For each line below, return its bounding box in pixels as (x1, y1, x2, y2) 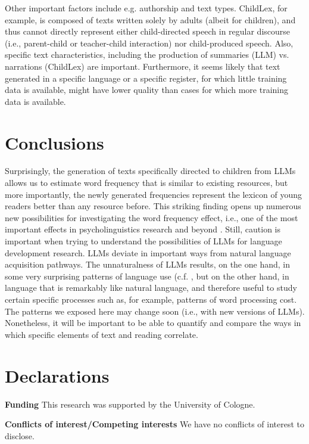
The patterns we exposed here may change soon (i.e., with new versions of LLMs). (5, 305, 305, 317)
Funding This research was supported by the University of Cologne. (5, 398, 255, 410)
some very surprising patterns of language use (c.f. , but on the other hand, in (5, 269, 289, 282)
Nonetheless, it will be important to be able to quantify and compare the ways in (5, 316, 301, 329)
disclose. (5, 429, 35, 442)
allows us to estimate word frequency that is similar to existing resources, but (5, 176, 288, 189)
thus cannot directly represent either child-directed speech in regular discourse (5, 25, 291, 38)
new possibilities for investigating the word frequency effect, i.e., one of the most (5, 211, 298, 223)
